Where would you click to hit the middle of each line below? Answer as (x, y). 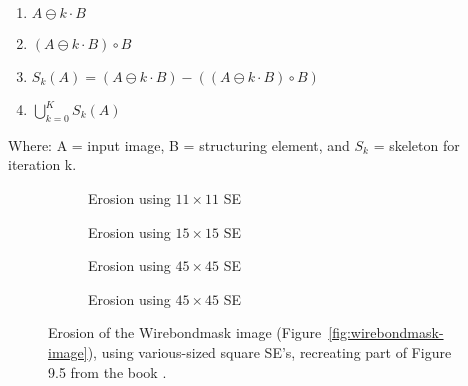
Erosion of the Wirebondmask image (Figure (185, 332)
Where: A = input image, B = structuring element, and (179, 144)
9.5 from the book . (107, 371)
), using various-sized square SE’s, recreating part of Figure (269, 351)
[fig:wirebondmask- (386, 332)
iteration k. (42, 164)
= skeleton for (416, 144)
